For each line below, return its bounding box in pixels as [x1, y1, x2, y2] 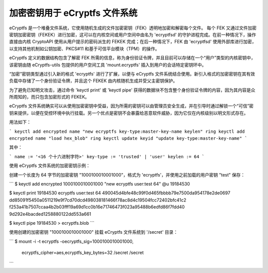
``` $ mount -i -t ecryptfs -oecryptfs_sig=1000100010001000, [9, 238, 134, 244]
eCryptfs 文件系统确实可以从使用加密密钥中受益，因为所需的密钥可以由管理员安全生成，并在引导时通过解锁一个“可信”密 [9, 103, 254, 109]
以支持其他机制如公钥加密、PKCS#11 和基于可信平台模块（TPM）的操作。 [9, 45, 160, 52]
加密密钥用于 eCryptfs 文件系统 [9, 7, 137, 18]
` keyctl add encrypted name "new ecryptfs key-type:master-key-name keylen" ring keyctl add [9, 128, 245, 134]
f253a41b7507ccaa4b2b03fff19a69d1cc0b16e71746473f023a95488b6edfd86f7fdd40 [9, 204, 185, 210]
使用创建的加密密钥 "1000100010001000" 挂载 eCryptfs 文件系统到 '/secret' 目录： [9, 229, 178, 235]
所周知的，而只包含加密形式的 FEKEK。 [9, 94, 89, 100]
